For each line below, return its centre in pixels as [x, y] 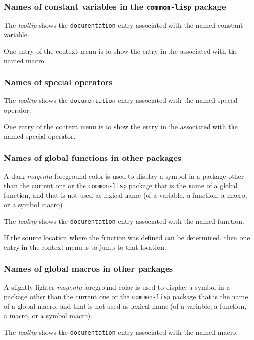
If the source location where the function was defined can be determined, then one [127, 237]
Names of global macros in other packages [89, 269]
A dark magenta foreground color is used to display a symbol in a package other [124, 176]
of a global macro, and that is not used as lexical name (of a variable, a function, [125, 306]
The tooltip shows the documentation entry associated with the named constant [124, 25]
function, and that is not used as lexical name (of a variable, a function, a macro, [126, 195]
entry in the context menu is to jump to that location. [85, 247]
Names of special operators [58, 82]
